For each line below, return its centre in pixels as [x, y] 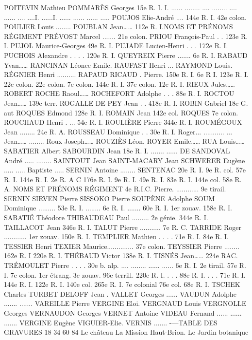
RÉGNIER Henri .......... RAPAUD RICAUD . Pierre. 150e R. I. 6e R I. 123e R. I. [126, 74]
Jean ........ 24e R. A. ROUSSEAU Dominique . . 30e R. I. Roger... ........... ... [118, 131]
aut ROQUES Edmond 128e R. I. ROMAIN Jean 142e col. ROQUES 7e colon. [121, 112]
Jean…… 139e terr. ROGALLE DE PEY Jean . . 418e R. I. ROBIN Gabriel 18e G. [126, 103]
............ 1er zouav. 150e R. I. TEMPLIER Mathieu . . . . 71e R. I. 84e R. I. [116, 236]
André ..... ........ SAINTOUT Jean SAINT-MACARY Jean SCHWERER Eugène [125, 160]
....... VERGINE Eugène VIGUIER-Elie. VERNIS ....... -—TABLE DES [111, 322]
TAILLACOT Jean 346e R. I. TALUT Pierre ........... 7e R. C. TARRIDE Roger [123, 227]
